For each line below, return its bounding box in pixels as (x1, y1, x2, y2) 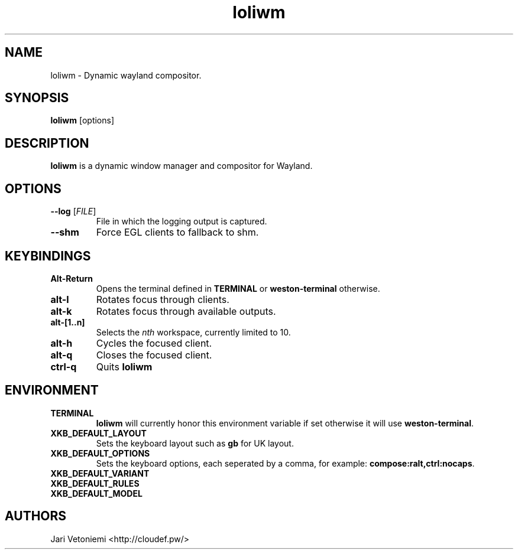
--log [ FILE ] (50, 206, 96, 217)
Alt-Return (50, 273, 93, 283)
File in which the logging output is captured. (96, 216, 267, 227)
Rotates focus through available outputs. (96, 305, 276, 317)
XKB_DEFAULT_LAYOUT (50, 428, 147, 438)
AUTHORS (5, 509, 67, 524)
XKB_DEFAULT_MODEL (50, 488, 143, 498)
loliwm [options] (50, 115, 115, 126)
